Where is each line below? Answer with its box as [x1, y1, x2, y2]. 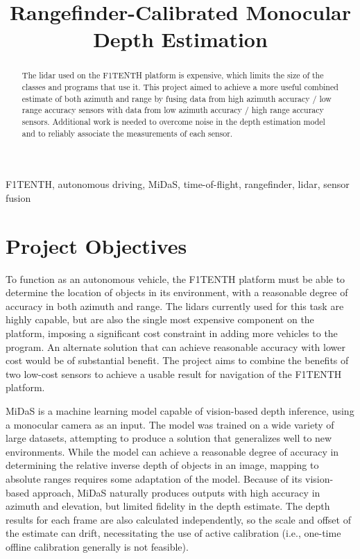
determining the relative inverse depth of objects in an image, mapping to [6, 458, 319, 472]
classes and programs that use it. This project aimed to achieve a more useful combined [22, 81, 338, 93]
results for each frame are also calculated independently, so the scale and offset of [6, 512, 351, 526]
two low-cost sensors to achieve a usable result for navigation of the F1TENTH [6, 366, 342, 381]
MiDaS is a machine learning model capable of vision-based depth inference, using [6, 403, 354, 418]
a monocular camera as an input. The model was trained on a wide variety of [6, 417, 334, 431]
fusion [6, 190, 31, 205]
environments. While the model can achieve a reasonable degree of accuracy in [6, 444, 339, 458]
